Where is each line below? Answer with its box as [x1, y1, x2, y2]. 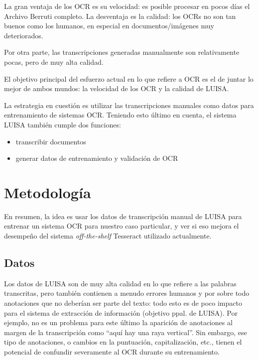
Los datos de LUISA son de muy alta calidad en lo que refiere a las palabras [4, 278, 237, 288]
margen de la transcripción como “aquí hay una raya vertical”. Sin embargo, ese [4, 327, 247, 337]
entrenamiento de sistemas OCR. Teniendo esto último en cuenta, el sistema [4, 110, 237, 120]
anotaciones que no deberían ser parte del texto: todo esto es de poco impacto [4, 298, 242, 308]
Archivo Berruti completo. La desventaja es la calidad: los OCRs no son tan [4, 10, 236, 21]
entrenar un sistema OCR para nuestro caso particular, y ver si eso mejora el [4, 221, 239, 231]
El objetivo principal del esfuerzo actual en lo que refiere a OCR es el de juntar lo [4, 73, 254, 84]
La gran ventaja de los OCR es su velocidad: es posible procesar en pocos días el [4, 1, 250, 11]
